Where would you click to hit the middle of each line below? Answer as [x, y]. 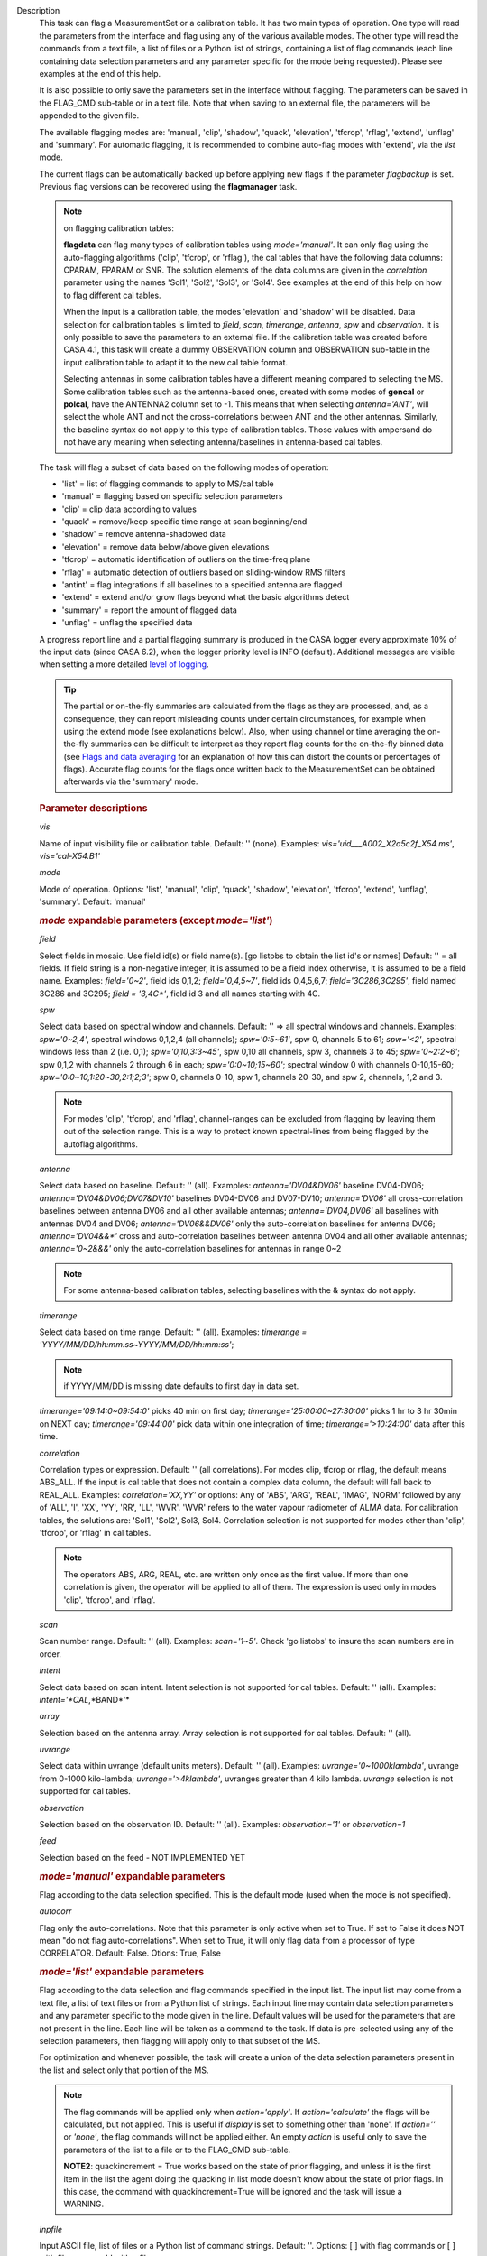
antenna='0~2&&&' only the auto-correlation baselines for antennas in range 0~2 [190, 1249]
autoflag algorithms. [101, 1144]
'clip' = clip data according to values [129, 509]
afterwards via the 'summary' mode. [131, 781]
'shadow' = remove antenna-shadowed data [144, 534]
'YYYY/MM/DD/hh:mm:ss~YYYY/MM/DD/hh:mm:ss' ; [137, 1345]
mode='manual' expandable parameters [132, 1876]
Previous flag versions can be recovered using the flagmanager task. [168, 187]
